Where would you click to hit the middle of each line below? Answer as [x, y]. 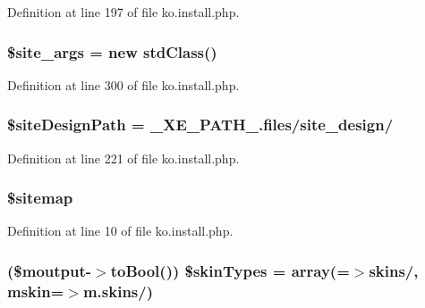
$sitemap [40, 198]
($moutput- [50, 270]
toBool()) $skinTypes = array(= [230, 270]
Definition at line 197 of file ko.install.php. [123, 12]
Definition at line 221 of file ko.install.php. [123, 158]
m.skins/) [118, 291]
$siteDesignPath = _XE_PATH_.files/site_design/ [200, 125]
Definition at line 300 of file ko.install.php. [123, 84]
